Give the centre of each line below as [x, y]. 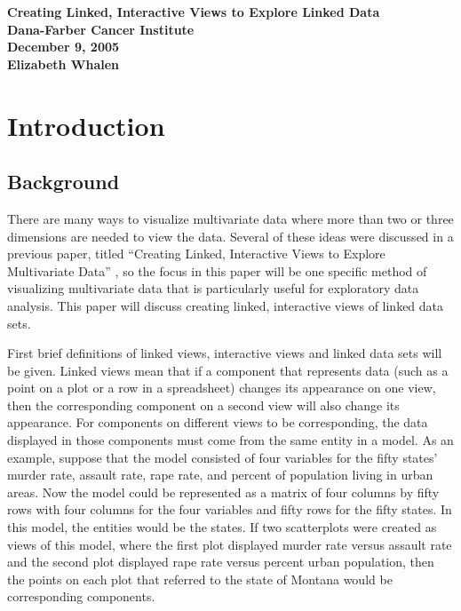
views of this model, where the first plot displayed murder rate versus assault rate [230, 544]
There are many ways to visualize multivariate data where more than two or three [230, 218]
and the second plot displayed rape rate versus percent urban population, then [221, 562]
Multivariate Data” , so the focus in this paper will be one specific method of [217, 270]
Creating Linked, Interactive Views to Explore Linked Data [194, 12]
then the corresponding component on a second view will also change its [203, 405]
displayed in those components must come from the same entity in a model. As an [230, 440]
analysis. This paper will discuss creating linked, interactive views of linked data [226, 305]
